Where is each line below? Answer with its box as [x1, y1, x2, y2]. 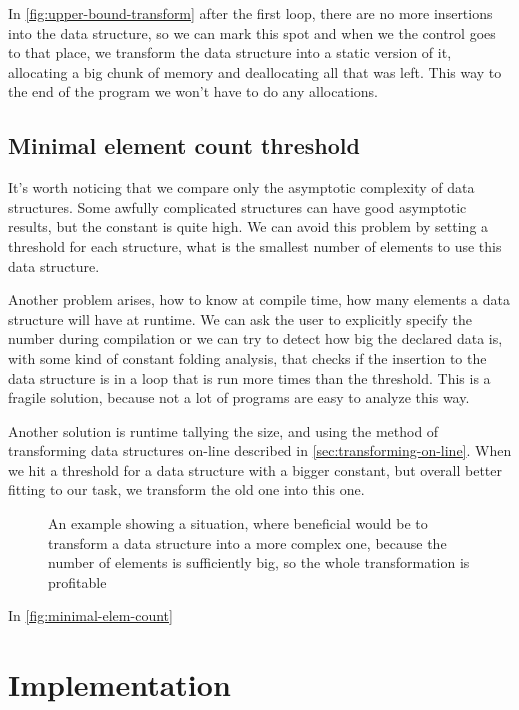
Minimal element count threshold [8, 130, 360, 161]
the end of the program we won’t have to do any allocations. [8, 81, 378, 102]
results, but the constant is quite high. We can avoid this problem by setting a [8, 216, 489, 237]
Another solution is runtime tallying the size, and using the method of [8, 420, 439, 441]
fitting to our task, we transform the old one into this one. [8, 479, 365, 500]
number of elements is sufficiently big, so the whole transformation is [48, 552, 470, 573]
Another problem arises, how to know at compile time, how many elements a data [8, 289, 510, 310]
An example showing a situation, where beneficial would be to [48, 513, 428, 534]
